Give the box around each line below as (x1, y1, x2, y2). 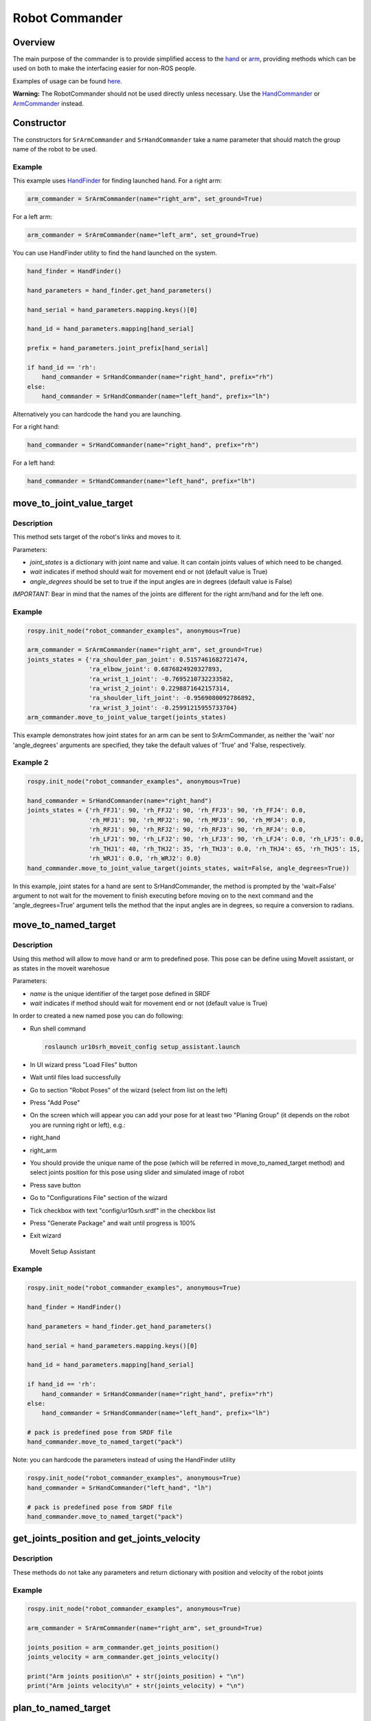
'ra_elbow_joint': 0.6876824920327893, (88, 665, 223, 673)
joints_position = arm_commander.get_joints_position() (27, 1643, 220, 1651)
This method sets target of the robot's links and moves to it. (12, 533, 182, 541)
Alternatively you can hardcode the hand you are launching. (12, 410, 182, 419)
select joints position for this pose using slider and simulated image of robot (30, 1168, 245, 1176)
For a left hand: (12, 458, 56, 467)
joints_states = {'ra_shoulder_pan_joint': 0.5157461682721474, (27, 655, 249, 664)
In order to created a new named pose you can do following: (12, 1012, 183, 1020)
